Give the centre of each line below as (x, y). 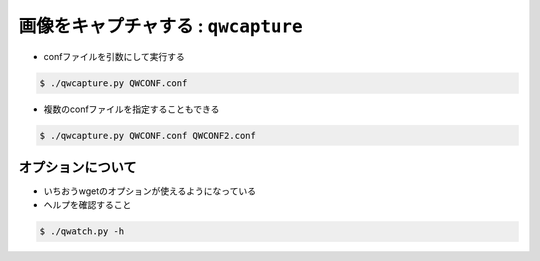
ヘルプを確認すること (87, 205)
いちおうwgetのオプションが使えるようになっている (150, 191)
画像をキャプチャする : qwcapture (161, 26)
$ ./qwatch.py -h (82, 231)
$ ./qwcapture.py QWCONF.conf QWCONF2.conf (148, 135)
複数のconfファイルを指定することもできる (131, 109)
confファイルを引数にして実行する (114, 56)
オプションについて (77, 166)
